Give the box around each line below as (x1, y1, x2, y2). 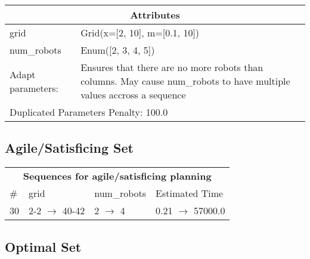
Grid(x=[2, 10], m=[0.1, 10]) (80, 26, 200, 39)
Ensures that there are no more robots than (80, 60, 263, 74)
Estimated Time (156, 186, 224, 201)
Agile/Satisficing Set (5, 138, 134, 157)
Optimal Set (5, 237, 82, 255)
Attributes (130, 8, 180, 21)
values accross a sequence (80, 88, 186, 101)
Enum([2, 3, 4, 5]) (80, 43, 155, 57)
